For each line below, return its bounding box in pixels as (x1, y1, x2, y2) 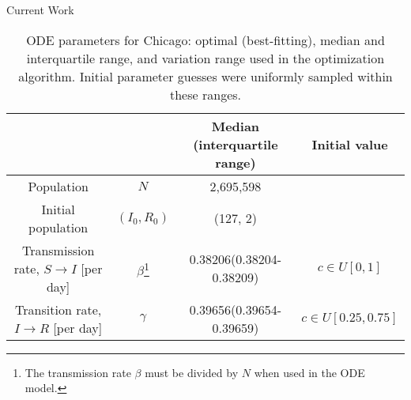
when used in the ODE (254, 364, 365, 380)
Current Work (6, 2, 74, 17)
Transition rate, (15, 300, 102, 319)
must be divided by (145, 364, 239, 380)
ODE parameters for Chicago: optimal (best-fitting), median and (26, 30, 385, 49)
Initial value (311, 134, 388, 153)
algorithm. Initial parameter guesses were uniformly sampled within (18, 66, 393, 85)
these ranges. (170, 85, 241, 104)
